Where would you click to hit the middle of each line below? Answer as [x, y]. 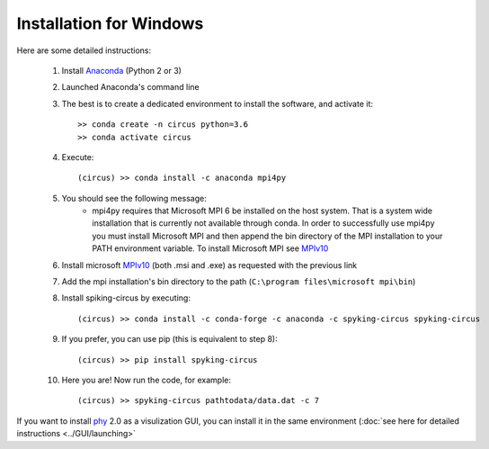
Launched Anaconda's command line [130, 87]
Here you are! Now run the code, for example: [146, 380]
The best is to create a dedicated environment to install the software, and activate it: [217, 103]
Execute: [78, 157]
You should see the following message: [134, 198]
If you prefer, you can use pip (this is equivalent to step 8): [169, 339]
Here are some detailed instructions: [84, 50]
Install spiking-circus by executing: [126, 298]
